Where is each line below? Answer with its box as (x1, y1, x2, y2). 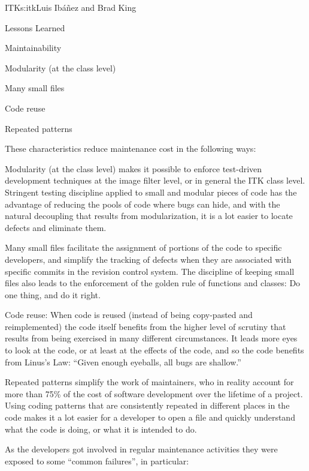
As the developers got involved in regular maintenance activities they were (5, 443, 278, 455)
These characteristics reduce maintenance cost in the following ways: (5, 142, 256, 155)
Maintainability (5, 41, 62, 54)
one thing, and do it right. (5, 288, 101, 301)
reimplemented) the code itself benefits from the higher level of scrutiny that (5, 320, 286, 332)
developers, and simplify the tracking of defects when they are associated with (5, 253, 292, 265)
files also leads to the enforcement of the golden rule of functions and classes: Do (5, 277, 301, 289)
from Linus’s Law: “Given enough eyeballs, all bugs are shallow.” (5, 355, 241, 368)
